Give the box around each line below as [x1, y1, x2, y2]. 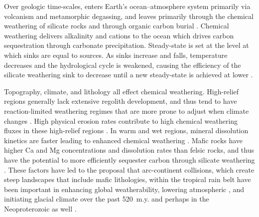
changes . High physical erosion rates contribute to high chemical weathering [4, 115, 238, 126]
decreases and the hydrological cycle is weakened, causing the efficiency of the [4, 59, 241, 70]
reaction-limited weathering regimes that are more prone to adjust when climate [4, 105, 249, 116]
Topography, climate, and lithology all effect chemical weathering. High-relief [4, 86, 239, 96]
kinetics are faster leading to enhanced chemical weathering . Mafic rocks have [4, 135, 243, 145]
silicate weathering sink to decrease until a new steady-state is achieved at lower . [4, 69, 253, 80]
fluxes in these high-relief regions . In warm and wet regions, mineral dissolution [4, 125, 249, 136]
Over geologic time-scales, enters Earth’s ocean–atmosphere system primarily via [4, 1, 251, 11]
